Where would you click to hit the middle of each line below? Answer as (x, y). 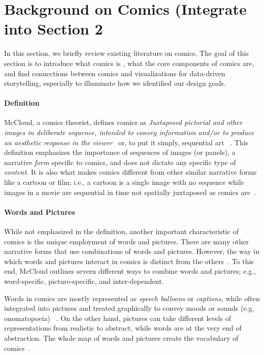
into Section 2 (54, 29)
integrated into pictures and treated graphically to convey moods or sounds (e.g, (129, 308)
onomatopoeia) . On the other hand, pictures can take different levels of (118, 318)
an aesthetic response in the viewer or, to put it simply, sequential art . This (126, 142)
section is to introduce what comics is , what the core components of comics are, (129, 63)
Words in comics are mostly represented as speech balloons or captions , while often (132, 298)
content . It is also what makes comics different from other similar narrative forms (130, 172)
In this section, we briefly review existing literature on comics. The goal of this (126, 53)
